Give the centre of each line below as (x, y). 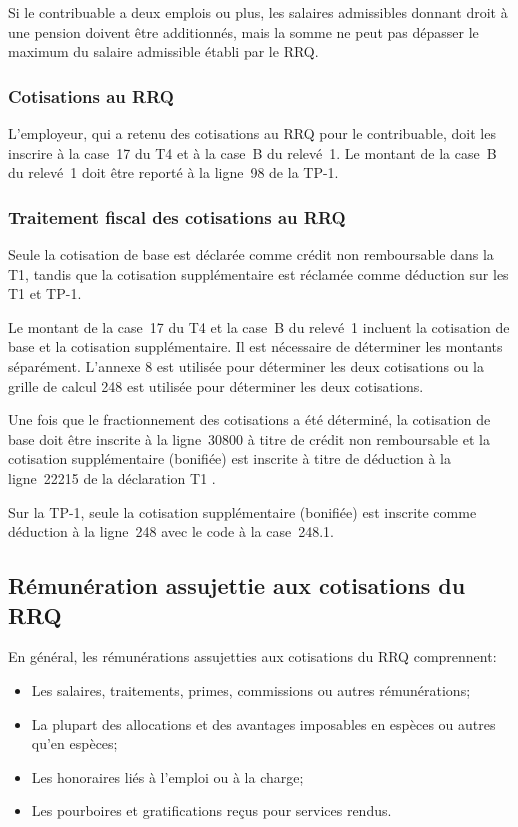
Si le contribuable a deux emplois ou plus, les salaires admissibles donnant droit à (258, 12)
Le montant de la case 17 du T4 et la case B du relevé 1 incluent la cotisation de (259, 326)
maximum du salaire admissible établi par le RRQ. (163, 51)
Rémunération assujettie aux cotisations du (237, 585)
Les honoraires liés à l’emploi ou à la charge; (167, 776)
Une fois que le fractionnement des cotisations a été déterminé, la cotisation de (249, 419)
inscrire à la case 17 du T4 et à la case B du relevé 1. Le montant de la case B (252, 152)
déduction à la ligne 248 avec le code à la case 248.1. (171, 531)
